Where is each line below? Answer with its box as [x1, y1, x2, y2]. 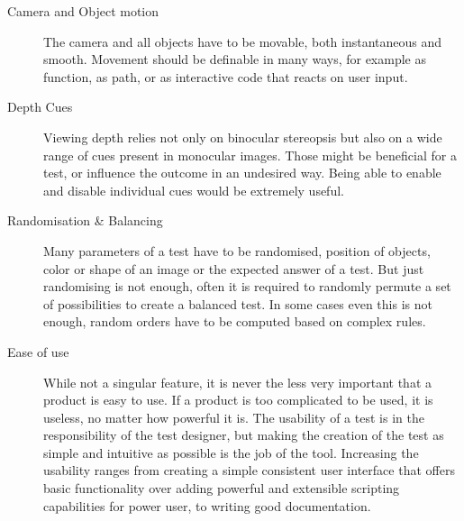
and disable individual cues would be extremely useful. [43, 180, 344, 199]
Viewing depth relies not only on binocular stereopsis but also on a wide [43, 127, 442, 146]
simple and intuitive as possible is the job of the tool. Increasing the [43, 443, 419, 462]
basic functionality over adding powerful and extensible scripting [43, 479, 400, 498]
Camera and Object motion [7, 2, 159, 20]
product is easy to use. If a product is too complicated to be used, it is [43, 390, 433, 409]
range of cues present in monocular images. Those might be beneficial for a [43, 145, 457, 164]
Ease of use [7, 342, 69, 361]
